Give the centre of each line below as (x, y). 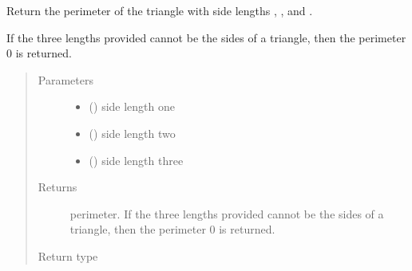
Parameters (65, 79)
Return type (68, 255)
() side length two (132, 133)
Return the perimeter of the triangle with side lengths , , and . (160, 10)
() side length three (136, 160)
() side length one (132, 106)
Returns (57, 187)
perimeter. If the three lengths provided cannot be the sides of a (227, 213)
